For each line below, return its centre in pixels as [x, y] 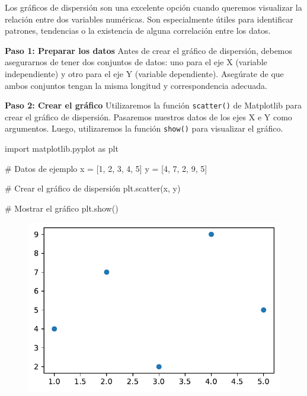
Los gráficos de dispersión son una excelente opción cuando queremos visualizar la [153, 7]
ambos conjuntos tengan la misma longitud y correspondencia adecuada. [136, 85]
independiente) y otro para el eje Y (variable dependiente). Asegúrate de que [144, 73]
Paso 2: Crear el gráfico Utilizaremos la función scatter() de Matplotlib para [153, 105]
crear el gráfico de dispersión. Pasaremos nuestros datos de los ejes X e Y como [148, 116]
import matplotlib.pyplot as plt [62, 148]
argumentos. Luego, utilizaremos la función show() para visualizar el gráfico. [144, 128]
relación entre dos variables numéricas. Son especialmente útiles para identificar [149, 19]
